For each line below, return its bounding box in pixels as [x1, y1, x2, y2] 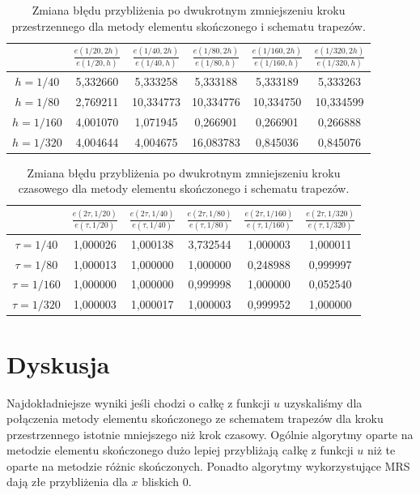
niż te [367, 442, 396, 459]
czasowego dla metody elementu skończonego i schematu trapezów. [18, 180, 350, 197]
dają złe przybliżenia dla [6, 473, 128, 490]
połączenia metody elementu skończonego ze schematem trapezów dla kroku [6, 410, 384, 427]
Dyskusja [6, 347, 110, 380]
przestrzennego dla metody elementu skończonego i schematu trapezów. [11, 17, 366, 34]
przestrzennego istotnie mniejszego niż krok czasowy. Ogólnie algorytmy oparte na [6, 425, 414, 442]
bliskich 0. [142, 473, 192, 490]
